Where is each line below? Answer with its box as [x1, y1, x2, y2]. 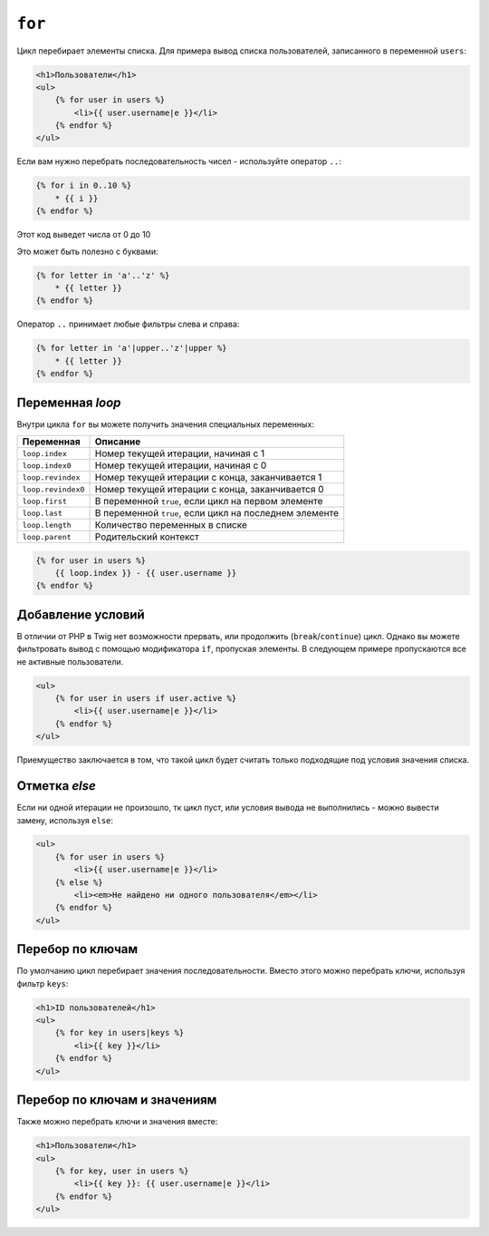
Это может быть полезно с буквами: [16, 246, 158, 257]
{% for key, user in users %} [54, 1165, 189, 1176]
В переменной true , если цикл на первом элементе [94, 495, 323, 508]
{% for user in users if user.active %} [54, 694, 237, 704]
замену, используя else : [16, 814, 113, 825]
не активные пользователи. [16, 656, 124, 667]
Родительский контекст [94, 530, 199, 543]
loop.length [22, 520, 72, 530]
